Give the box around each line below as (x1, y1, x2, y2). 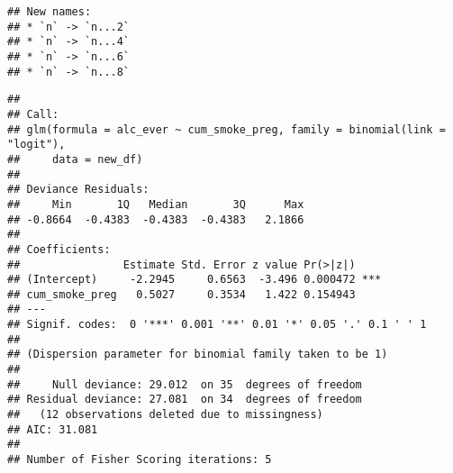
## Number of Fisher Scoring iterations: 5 (7, 453, 272, 467)
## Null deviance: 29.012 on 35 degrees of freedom (7, 377, 362, 391)
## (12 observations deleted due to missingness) (7, 408, 323, 422)
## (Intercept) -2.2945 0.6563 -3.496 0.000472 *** (7, 273, 382, 287)
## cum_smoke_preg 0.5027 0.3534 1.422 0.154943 (7, 287, 356, 301)
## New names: (7, 5, 92, 18)
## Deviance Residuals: (7, 183, 149, 196)
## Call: (7, 107, 59, 121)
